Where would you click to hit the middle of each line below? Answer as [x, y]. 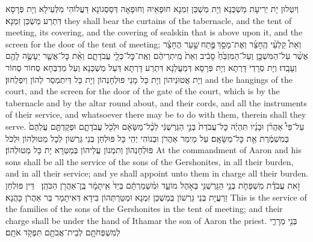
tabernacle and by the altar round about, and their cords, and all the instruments [156, 102]
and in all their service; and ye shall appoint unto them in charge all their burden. [157, 173]
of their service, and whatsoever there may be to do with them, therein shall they [156, 114]
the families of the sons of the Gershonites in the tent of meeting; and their [144, 209]
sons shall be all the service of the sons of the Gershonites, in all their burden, [150, 161]
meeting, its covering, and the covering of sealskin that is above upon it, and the [154, 32]
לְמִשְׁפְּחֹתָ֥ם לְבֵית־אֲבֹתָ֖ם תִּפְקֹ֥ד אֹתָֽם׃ [63, 232]
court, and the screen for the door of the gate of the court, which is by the [143, 91]
